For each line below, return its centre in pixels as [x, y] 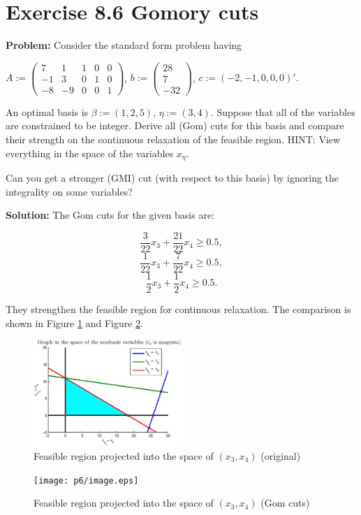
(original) [281, 456]
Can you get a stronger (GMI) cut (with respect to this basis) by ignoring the [172, 178]
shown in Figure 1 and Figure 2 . [74, 322]
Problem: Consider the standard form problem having [124, 45]
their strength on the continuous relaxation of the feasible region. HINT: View [173, 139]
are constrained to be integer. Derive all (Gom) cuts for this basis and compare [175, 125]
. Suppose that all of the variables [283, 111]
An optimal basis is [47, 111]
